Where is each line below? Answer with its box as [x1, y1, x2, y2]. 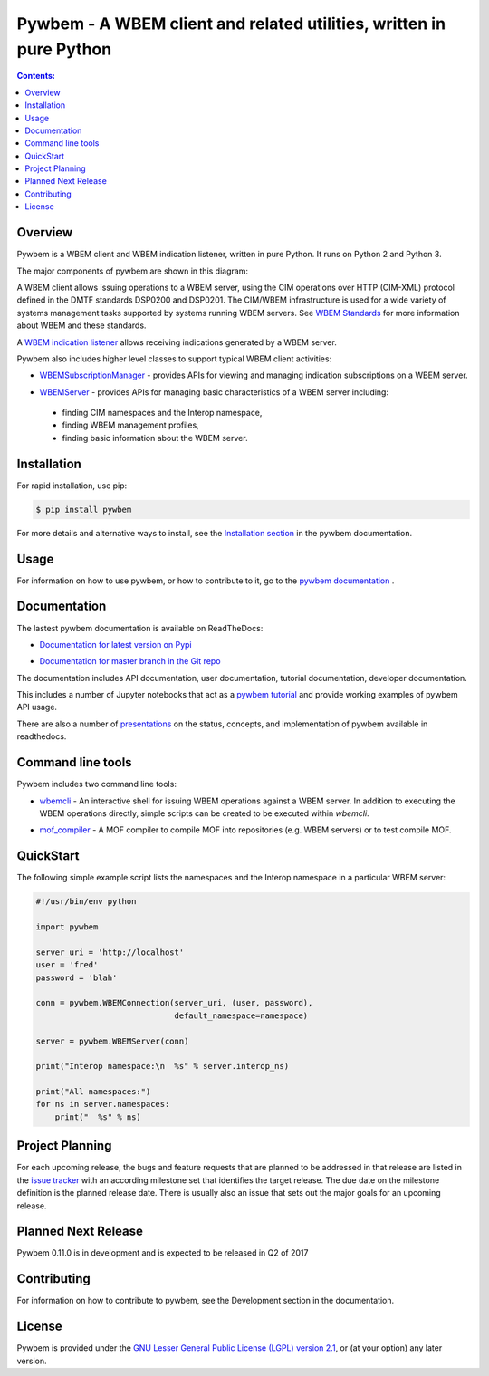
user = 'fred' [35, 960, 99, 970]
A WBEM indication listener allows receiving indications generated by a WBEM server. [16, 336, 337, 348]
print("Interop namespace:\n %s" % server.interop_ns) [35, 1061, 290, 1072]
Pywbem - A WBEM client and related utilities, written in [16, 14, 446, 34]
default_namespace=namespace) [174, 1010, 309, 1021]
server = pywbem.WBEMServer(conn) [35, 1035, 189, 1046]
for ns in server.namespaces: [35, 1099, 170, 1110]
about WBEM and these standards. [16, 320, 147, 331]
